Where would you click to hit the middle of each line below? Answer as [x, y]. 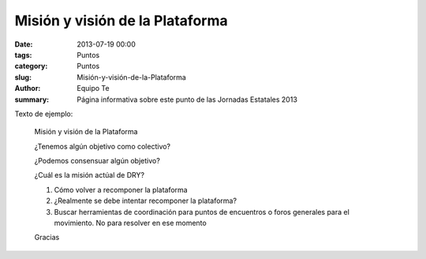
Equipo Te [93, 88]
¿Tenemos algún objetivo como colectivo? [103, 146]
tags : [23, 54]
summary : [32, 99]
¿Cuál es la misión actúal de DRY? [90, 175]
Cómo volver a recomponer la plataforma [121, 190]
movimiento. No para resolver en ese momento [130, 223]
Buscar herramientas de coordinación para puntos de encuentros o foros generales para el [202, 212]
